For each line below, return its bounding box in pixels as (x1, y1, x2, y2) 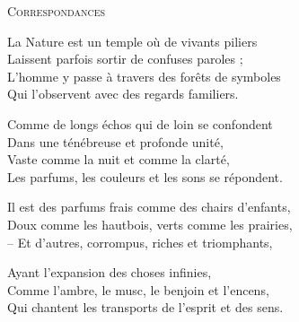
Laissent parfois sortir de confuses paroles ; (7, 49, 243, 68)
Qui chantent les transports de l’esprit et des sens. (7, 298, 284, 317)
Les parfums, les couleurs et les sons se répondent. (7, 167, 283, 186)
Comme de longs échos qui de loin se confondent (7, 114, 273, 133)
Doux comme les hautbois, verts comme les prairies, (7, 214, 293, 233)
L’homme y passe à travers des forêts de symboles (7, 66, 281, 85)
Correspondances (7, 2, 106, 20)
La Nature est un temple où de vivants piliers (7, 31, 258, 50)
